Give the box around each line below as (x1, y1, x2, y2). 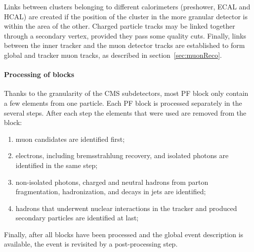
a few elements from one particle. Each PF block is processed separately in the (4, 97, 242, 108)
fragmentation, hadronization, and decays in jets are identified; (15, 186, 206, 197)
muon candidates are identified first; (15, 133, 125, 144)
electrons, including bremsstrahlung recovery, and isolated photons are (15, 150, 229, 161)
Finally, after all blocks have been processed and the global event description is (4, 229, 244, 239)
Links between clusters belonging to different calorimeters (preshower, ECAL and (4, 1, 251, 11)
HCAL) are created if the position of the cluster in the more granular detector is (4, 11, 248, 21)
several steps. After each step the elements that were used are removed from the (4, 107, 247, 118)
